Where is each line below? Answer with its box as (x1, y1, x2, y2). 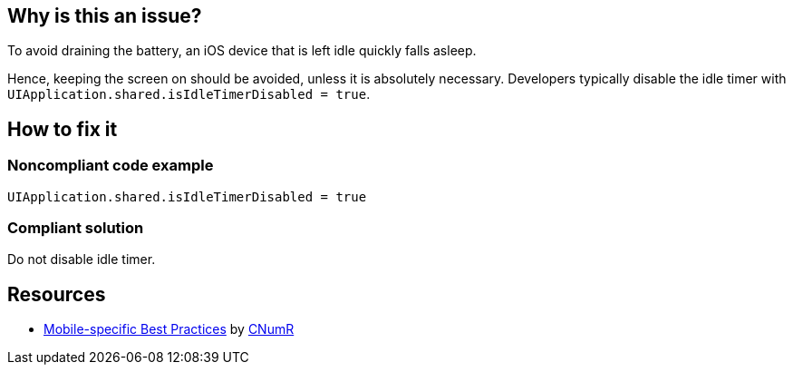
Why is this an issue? (7, 5, 202, 27)
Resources (7, 282, 106, 306)
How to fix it (7, 117, 118, 141)
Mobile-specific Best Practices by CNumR (44, 321, 295, 338)
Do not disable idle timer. (7, 251, 156, 268)
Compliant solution (7, 219, 144, 238)
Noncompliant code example (7, 156, 214, 175)
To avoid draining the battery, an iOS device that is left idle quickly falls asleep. (7, 43, 477, 59)
